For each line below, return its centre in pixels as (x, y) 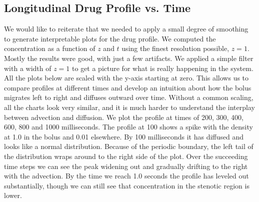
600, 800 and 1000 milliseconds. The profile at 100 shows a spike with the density (128, 127)
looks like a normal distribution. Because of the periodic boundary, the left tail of (129, 146)
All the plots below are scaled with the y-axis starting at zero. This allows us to (126, 78)
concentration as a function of (50, 48)
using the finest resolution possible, (175, 48)
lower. (13, 195)
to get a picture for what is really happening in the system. (163, 68)
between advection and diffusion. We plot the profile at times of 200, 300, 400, (124, 117)
